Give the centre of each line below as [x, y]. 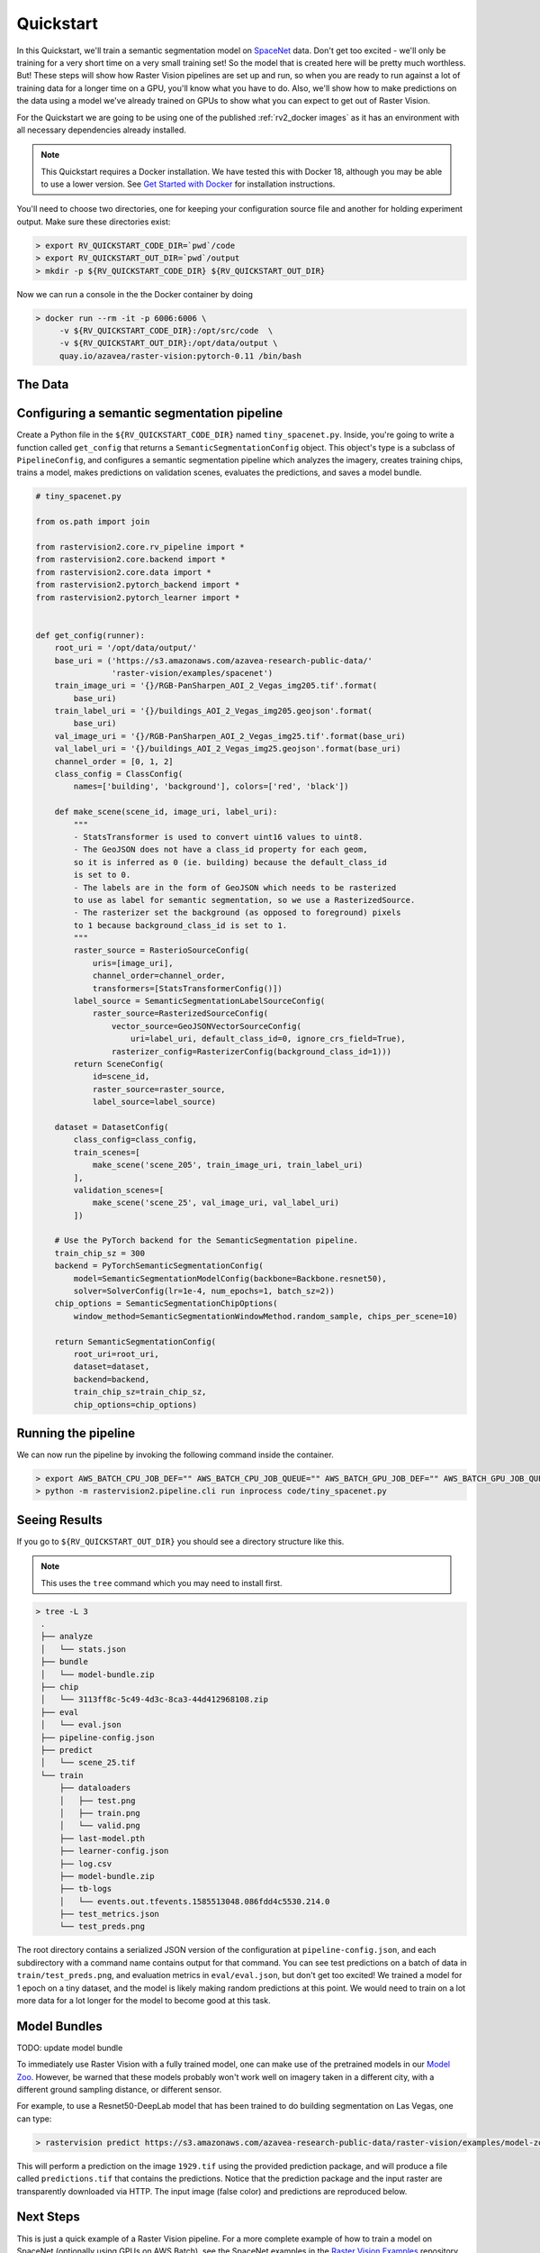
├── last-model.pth [102, 1838]
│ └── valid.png [100, 1826]
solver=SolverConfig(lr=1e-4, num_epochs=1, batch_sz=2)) [204, 1291]
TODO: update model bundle [70, 2048]
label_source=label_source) [154, 1102]
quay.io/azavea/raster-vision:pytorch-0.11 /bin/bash [180, 356]
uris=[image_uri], [133, 963]
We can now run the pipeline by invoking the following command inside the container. [175, 1455]
